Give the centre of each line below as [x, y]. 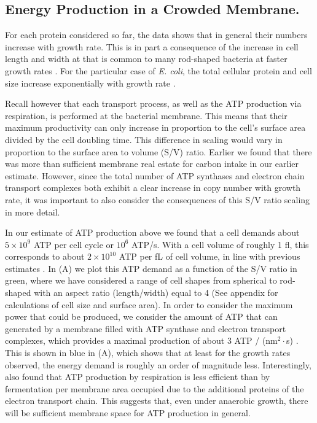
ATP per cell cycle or [74, 244]
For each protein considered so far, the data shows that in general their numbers [156, 35]
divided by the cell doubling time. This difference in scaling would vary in [144, 139]
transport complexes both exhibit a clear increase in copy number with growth [153, 188]
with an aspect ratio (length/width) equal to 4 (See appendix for [156, 293]
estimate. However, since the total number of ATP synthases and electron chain [155, 175]
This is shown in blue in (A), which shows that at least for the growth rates [148, 353]
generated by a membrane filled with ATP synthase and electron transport [146, 328]
